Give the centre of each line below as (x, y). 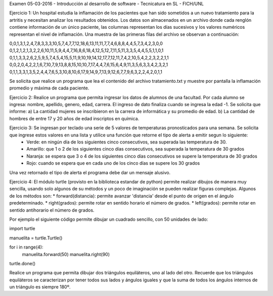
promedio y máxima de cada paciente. (49, 88)
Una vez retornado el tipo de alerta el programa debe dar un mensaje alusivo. (90, 172)
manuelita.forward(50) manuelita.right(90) (66, 254)
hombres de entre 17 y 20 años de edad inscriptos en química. (74, 118)
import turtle (22, 229)
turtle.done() (22, 263)
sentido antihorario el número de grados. (52, 210)
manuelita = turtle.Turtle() (36, 238)
